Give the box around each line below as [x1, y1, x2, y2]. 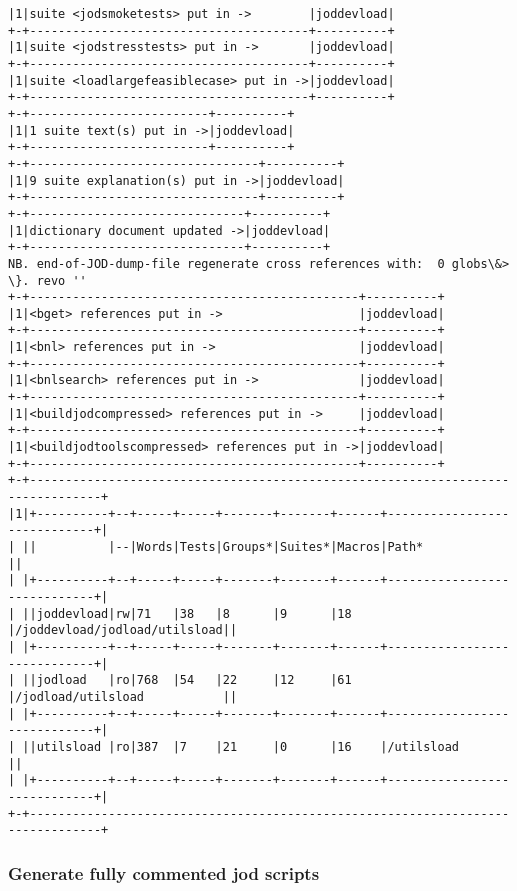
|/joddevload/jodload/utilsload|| [8, 623, 238, 638]
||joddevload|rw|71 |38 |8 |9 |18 [22, 606, 352, 621]
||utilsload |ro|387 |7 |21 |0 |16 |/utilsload [22, 739, 460, 754]
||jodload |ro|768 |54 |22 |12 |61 [22, 673, 352, 688]
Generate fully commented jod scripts [8, 860, 320, 885]
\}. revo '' [8, 273, 87, 288]
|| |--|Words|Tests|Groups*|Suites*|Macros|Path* [22, 540, 424, 554]
